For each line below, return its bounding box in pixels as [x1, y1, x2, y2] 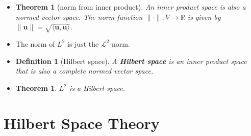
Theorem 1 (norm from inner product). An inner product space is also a [15, 2, 246, 12]
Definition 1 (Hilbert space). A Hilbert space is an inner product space [15, 55, 247, 66]
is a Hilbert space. [69, 82, 125, 93]
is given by [187, 11, 221, 22]
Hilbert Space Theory [4, 112, 160, 133]
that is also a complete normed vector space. [15, 65, 154, 76]
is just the [67, 38, 99, 49]
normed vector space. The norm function [15, 11, 143, 22]
